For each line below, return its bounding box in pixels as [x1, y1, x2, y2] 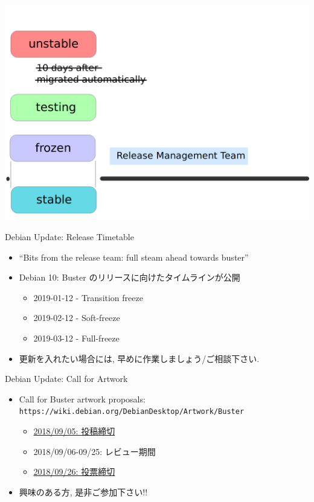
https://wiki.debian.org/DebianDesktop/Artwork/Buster [19, 407, 245, 416]
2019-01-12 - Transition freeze [33, 291, 143, 303]
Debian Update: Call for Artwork [5, 372, 128, 385]
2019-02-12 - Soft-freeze [33, 311, 120, 324]
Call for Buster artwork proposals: [19, 392, 146, 405]
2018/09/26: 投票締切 [33, 465, 115, 478]
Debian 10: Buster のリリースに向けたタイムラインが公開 [19, 271, 240, 284]
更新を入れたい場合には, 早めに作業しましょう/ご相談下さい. [19, 352, 260, 364]
